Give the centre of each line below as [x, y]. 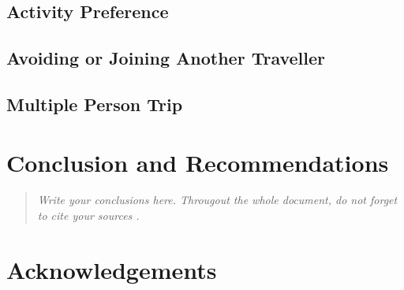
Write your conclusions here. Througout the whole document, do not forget [217, 200]
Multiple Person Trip [95, 104]
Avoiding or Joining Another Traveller [166, 58]
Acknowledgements [112, 269]
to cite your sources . [88, 216]
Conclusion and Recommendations [198, 162]
